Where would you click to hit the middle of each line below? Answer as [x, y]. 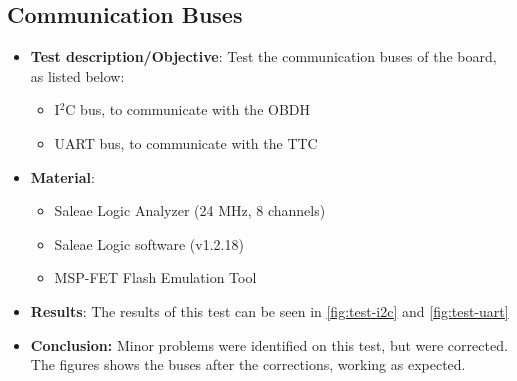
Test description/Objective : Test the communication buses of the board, [263, 56]
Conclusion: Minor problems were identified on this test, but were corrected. [269, 344]
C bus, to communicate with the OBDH [188, 109]
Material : [62, 176]
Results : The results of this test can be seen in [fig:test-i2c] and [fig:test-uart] [269, 310]
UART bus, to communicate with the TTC [186, 142]
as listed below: [77, 75]
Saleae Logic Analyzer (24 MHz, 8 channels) [190, 210]
